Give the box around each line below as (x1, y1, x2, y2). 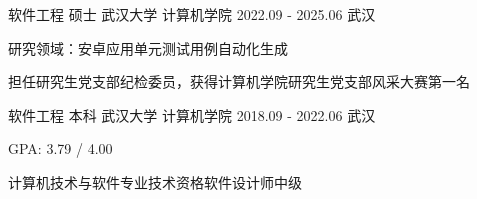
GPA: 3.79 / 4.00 (8, 138, 113, 159)
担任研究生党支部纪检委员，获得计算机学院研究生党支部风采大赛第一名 (8, 71, 470, 92)
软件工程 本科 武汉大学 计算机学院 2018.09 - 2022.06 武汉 (8, 104, 376, 125)
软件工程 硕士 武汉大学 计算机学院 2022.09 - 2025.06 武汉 (8, 4, 376, 24)
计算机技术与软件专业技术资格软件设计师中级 (8, 171, 302, 192)
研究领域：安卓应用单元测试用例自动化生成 (8, 37, 288, 58)
